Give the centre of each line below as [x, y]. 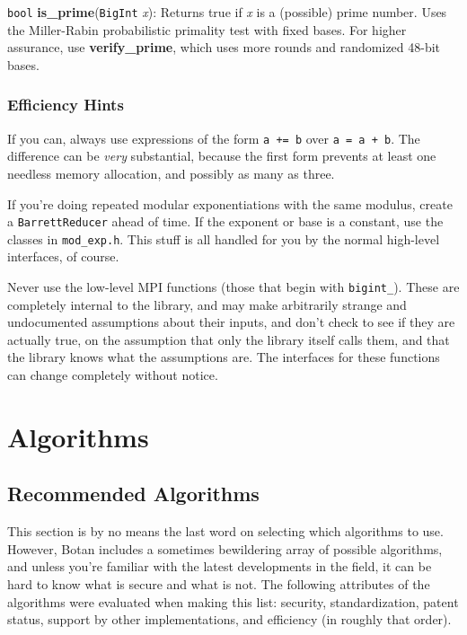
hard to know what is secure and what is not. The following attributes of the [219, 583]
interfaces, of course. [63, 256]
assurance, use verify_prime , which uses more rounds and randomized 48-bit [224, 47]
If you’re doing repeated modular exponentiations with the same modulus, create [230, 203]
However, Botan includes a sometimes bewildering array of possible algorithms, [225, 548]
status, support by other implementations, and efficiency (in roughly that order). [229, 619]
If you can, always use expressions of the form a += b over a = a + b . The [214, 138]
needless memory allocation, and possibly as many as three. [171, 173]
